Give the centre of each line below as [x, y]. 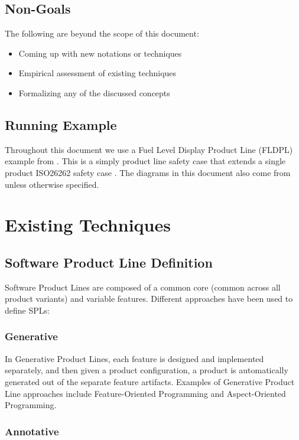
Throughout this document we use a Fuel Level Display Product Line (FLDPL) [149, 149]
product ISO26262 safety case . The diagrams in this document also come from [148, 172]
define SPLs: [27, 310]
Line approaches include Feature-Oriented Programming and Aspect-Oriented [145, 393]
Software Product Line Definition [109, 262]
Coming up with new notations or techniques [100, 53]
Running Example [61, 124]
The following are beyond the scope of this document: [102, 33]
